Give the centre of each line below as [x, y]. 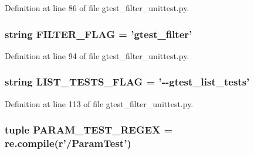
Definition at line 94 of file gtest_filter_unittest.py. [97, 55]
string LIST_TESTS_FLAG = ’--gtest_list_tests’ [127, 82]
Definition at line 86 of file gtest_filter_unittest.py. [97, 8]
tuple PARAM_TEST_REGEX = [89, 130]
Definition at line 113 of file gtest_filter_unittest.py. [99, 103]
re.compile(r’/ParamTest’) [68, 143]
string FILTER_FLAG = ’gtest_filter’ [99, 34]
